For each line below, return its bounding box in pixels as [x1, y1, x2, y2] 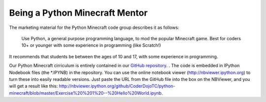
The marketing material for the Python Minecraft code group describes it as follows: [9, 25, 179, 30]
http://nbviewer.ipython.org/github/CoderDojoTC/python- [59, 83, 175, 89]
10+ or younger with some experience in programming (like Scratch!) [21, 42, 161, 49]
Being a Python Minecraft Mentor [9, 7, 148, 18]
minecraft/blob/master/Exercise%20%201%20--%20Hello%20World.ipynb [9, 90, 162, 96]
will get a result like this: [9, 83, 58, 89]
